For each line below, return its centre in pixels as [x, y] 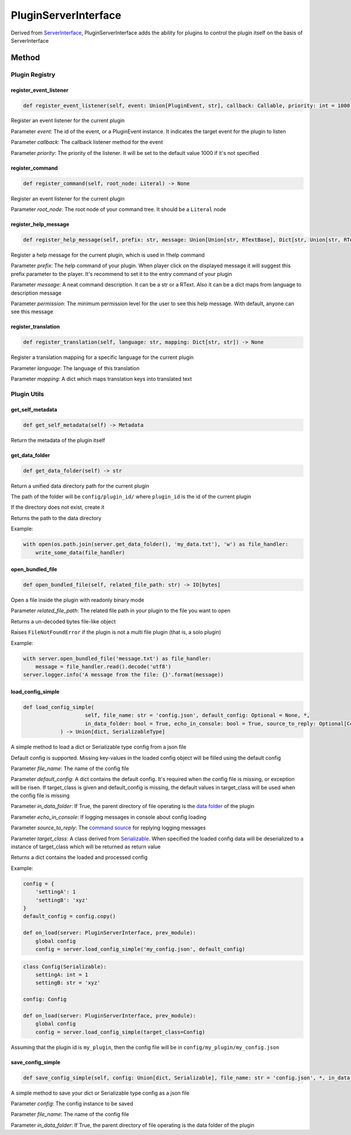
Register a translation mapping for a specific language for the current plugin [102, 357]
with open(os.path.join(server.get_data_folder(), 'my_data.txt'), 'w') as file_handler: [156, 544]
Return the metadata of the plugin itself [58, 440]
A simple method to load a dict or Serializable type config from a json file [99, 747]
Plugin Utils [27, 394]
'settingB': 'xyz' [62, 900]
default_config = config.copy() [70, 916]
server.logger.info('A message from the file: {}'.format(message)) [123, 675]
